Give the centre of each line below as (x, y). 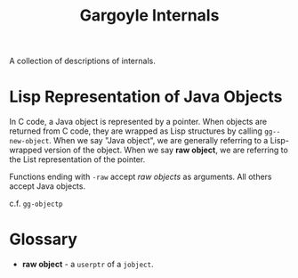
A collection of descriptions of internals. (82, 61)
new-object (29, 142)
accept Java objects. (48, 186)
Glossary (44, 239)
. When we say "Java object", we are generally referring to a (158, 141)
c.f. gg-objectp (36, 204)
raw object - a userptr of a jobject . (88, 265)
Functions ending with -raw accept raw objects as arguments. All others (141, 177)
